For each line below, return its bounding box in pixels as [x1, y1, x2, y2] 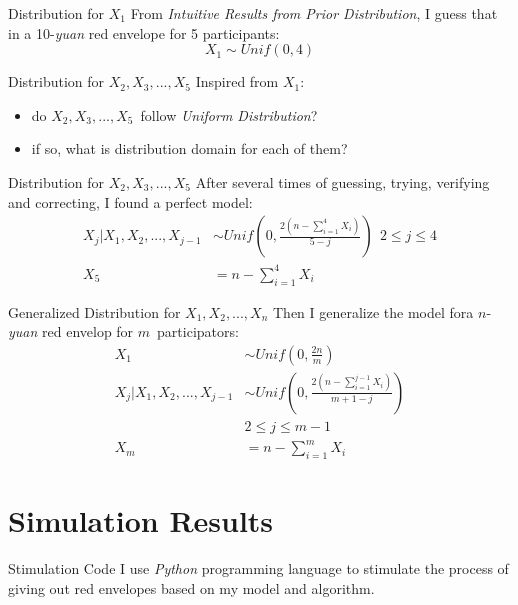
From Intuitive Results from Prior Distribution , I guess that [130, 3, 498, 23]
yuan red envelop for [8, 321, 134, 342]
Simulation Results [8, 500, 274, 541]
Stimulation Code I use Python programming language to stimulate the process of [8, 558, 509, 579]
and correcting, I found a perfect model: [8, 191, 253, 212]
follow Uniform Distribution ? [140, 104, 318, 125]
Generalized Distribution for [8, 301, 181, 322]
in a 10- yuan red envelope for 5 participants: [8, 22, 280, 43]
